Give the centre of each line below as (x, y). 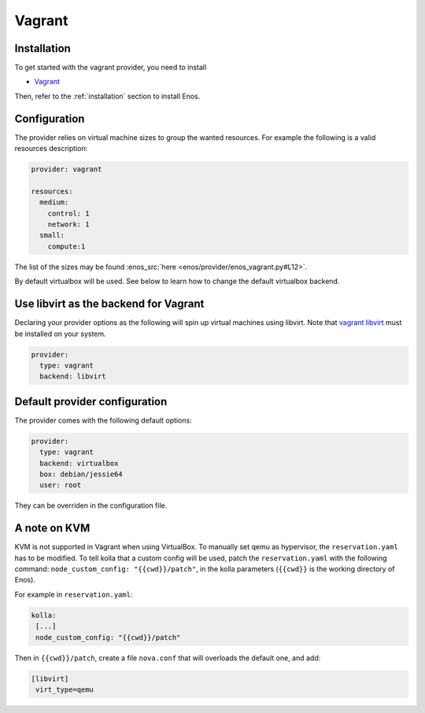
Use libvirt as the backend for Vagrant (109, 304)
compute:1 (67, 246)
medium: (54, 202)
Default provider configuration (91, 401)
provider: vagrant (67, 170)
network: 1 (68, 225)
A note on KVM (52, 528)
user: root (61, 485)
